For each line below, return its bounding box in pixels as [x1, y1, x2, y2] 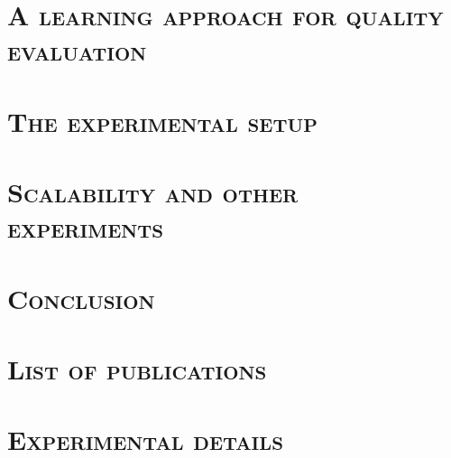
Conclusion [7, 279, 155, 316]
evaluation [7, 32, 147, 69]
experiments [7, 209, 164, 246]
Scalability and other [7, 173, 299, 210]
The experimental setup [7, 102, 318, 139]
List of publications [7, 351, 267, 388]
